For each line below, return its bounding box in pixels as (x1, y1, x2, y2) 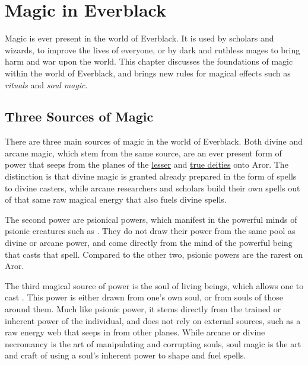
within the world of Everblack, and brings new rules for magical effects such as (5, 66, 291, 79)
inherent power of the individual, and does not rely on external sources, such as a (5, 314, 301, 326)
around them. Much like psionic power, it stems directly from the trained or (5, 303, 281, 315)
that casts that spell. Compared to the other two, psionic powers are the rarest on (5, 248, 303, 260)
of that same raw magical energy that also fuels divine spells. (5, 193, 227, 206)
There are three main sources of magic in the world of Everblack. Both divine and (5, 135, 303, 148)
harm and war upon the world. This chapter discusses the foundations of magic (5, 55, 293, 68)
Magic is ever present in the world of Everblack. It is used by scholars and (5, 32, 274, 44)
